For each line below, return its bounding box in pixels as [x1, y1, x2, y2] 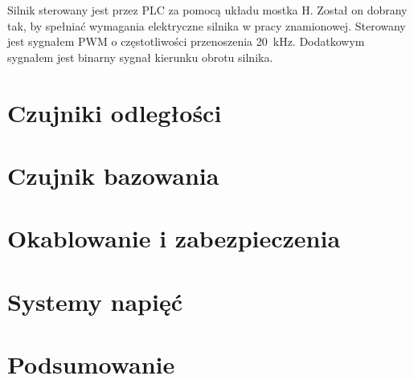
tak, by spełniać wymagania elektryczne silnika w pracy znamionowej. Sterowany [7, 17, 406, 34]
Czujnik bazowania [7, 158, 219, 191]
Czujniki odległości [7, 96, 222, 129]
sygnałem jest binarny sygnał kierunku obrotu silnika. [7, 48, 273, 65]
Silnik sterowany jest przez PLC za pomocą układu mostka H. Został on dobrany [7, 2, 408, 18]
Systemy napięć [7, 284, 182, 317]
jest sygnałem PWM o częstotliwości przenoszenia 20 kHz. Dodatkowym [7, 33, 365, 50]
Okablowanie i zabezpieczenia [7, 222, 341, 255]
